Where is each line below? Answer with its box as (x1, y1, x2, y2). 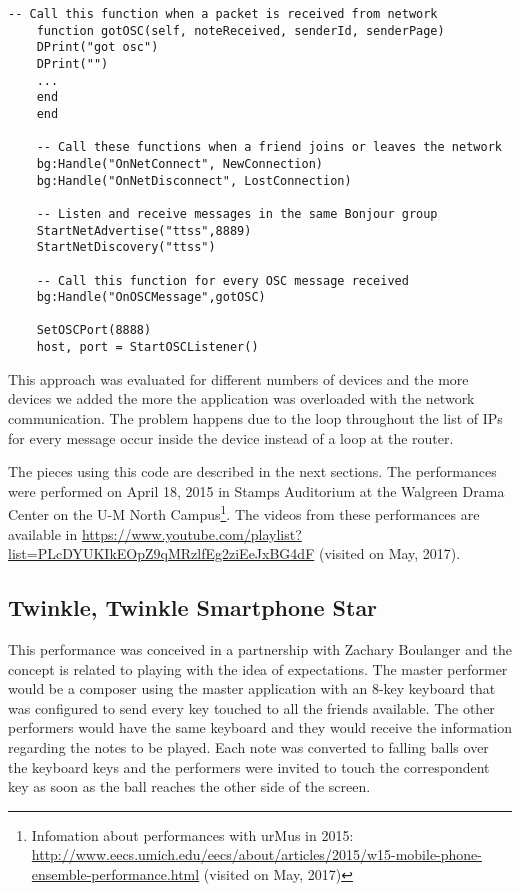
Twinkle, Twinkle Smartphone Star (8, 592, 378, 623)
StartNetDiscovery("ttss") (36, 240, 216, 255)
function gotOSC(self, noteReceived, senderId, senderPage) (36, 23, 445, 38)
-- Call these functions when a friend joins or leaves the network (36, 140, 502, 155)
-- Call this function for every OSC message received (36, 273, 409, 288)
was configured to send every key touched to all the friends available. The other (8, 697, 495, 718)
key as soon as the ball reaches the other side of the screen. (8, 776, 371, 797)
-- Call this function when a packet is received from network (8, 7, 438, 21)
